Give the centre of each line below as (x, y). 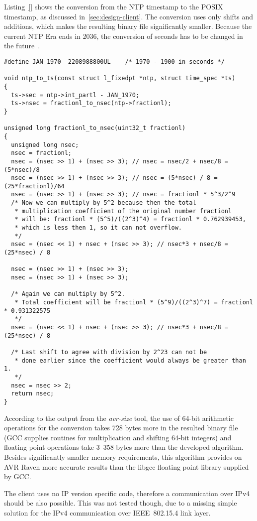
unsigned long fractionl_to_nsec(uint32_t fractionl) (95, 128)
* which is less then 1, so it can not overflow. (98, 228)
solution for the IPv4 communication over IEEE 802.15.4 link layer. (107, 512)
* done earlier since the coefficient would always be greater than (130, 360)
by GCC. (18, 476)
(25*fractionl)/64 (34, 186)
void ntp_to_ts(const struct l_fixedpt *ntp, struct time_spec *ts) (120, 78)
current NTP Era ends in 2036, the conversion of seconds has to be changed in (124, 36)
